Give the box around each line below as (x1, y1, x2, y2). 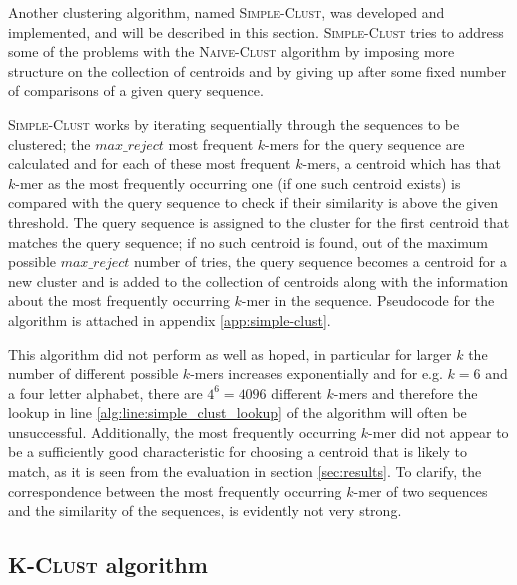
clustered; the (8, 133, 91, 154)
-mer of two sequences (353, 480, 488, 501)
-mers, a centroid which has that (302, 153, 502, 174)
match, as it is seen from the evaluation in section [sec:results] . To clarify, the (8, 461, 482, 482)
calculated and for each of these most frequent (8, 153, 291, 174)
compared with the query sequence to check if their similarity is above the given (8, 192, 498, 213)
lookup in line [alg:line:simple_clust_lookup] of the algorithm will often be (8, 402, 467, 423)
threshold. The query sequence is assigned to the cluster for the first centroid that (8, 211, 510, 232)
